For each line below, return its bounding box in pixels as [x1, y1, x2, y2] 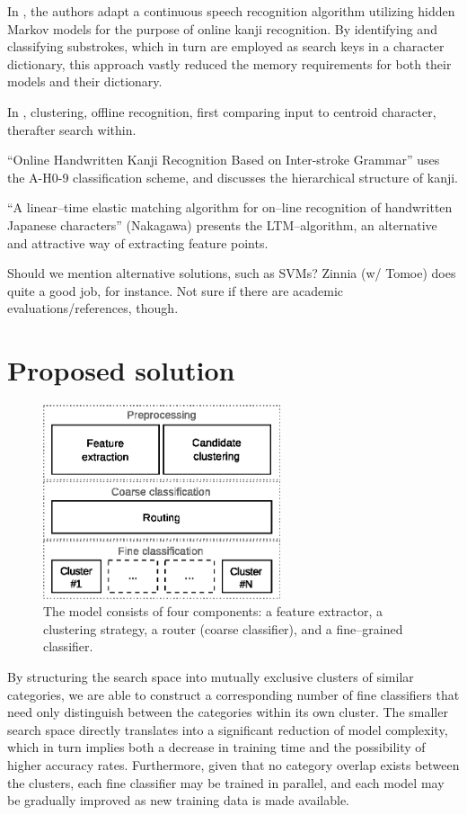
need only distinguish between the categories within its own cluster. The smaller [7, 703, 448, 721]
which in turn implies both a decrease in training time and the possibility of [7, 738, 426, 757]
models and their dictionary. [7, 72, 163, 91]
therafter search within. [7, 120, 137, 139]
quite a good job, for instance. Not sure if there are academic [7, 281, 344, 300]
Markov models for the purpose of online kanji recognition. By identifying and [7, 19, 437, 38]
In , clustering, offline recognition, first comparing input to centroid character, [7, 102, 436, 121]
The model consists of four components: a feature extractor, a [43, 602, 383, 621]
